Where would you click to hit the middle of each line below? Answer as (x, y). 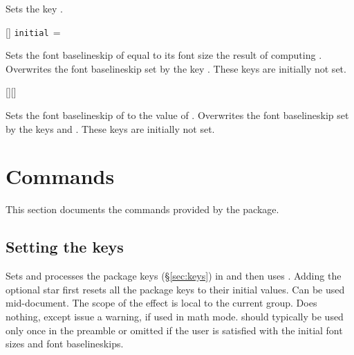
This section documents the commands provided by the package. (142, 209)
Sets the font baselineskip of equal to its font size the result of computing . (164, 55)
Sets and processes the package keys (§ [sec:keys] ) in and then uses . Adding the (174, 276)
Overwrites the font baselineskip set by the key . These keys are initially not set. (176, 68)
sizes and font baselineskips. (65, 344)
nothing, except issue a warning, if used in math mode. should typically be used (175, 316)
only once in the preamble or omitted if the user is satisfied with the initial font (174, 330)
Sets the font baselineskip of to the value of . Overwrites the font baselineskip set (177, 115)
